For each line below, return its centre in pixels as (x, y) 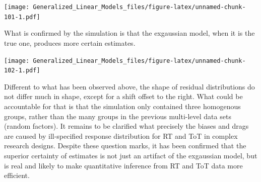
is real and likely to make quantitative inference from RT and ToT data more (123, 165)
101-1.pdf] (22, 17)
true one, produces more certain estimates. (70, 42)
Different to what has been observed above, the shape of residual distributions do (129, 86)
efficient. (17, 175)
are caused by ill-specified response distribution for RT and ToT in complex (121, 135)
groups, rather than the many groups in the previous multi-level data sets (118, 116)
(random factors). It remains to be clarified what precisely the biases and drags (126, 126)
